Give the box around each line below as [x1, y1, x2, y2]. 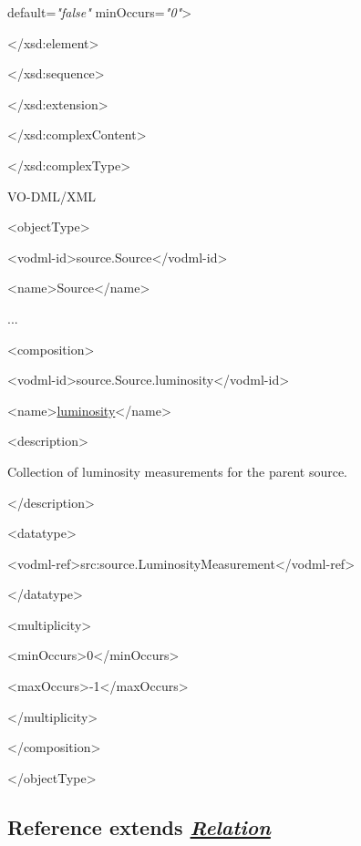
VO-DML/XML [7, 186, 97, 205]
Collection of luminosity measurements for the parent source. [7, 461, 348, 480]
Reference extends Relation [7, 812, 271, 841]
